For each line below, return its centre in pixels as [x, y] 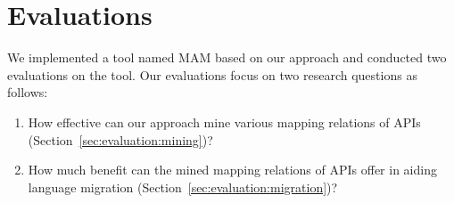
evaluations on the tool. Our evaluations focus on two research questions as [212, 74]
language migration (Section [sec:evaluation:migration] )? [183, 187]
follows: [28, 92]
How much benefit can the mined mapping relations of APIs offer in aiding [232, 170]
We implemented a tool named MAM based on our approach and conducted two [227, 57]
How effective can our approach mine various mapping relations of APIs [224, 122]
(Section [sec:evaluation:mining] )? [120, 139]
